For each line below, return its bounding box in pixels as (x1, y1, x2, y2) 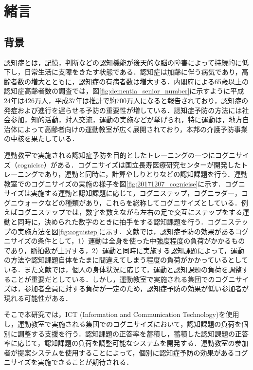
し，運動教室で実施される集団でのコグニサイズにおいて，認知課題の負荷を (4, 319, 242, 329)
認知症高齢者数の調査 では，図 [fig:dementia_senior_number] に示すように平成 (4, 86, 244, 96)
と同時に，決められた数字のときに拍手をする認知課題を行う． (10, 217, 208, 227)
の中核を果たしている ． (4, 133, 79, 144)
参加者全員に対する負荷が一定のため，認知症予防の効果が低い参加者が (24, 283, 249, 294)
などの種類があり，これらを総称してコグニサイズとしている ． (44, 197, 241, 207)
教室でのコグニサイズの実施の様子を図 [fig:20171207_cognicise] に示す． (4, 178, 225, 188)
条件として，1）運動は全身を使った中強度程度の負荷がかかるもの (37, 236, 245, 246)
